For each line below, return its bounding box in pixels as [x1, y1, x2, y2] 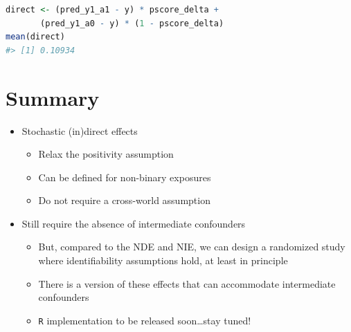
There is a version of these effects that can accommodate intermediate [38, 276, 336, 290]
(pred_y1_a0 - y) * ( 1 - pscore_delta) [40, 18, 224, 28]
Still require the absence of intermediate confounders [21, 216, 246, 230]
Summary [6, 83, 100, 111]
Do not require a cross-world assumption [38, 193, 210, 207]
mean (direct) [6, 32, 65, 42]
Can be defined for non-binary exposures [38, 169, 211, 184]
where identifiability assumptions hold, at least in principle [38, 253, 288, 268]
